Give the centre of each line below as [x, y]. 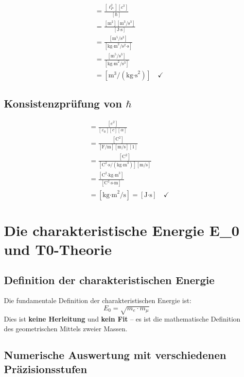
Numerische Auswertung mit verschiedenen [115, 354]
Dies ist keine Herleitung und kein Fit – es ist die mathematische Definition [122, 319]
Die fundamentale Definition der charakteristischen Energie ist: [98, 300]
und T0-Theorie [58, 249]
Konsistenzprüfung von [63, 103]
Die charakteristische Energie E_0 [122, 230]
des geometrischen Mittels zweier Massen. [66, 328]
